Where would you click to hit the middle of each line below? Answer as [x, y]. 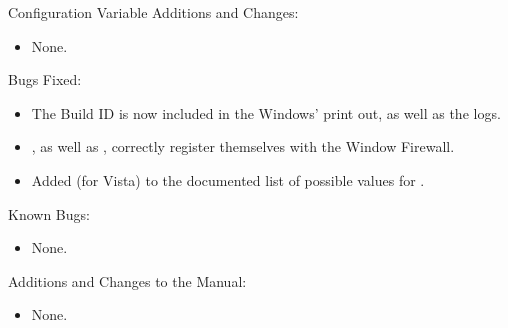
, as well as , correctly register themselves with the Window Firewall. [243, 146]
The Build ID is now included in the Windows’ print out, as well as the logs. [266, 112]
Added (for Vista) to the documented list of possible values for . [228, 179]
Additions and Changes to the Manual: [127, 280]
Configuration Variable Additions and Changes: [153, 12]
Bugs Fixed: [45, 79]
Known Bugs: [49, 213]
